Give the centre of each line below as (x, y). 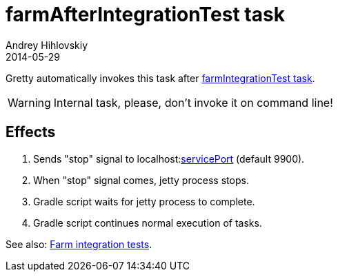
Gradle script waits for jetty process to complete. (144, 201)
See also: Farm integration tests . (79, 244)
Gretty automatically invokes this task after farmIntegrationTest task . (160, 78)
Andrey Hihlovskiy (47, 45)
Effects (31, 132)
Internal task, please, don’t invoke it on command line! (193, 102)
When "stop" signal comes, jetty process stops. (141, 180)
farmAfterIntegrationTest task (145, 14)
